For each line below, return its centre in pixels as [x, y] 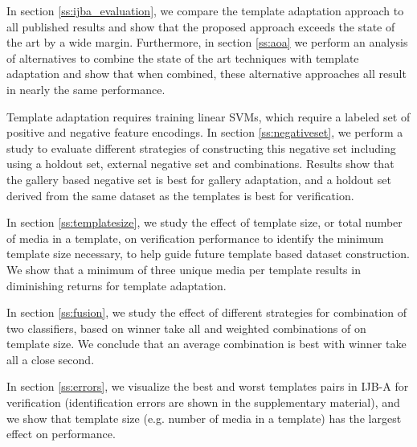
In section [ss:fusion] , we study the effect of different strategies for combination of [207, 312]
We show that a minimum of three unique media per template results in [184, 269]
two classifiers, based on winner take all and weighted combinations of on [186, 328]
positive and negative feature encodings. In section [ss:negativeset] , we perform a [205, 132]
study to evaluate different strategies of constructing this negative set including [201, 148]
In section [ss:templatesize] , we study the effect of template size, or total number [204, 222]
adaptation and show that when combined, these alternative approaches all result [206, 74]
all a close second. [51, 359]
